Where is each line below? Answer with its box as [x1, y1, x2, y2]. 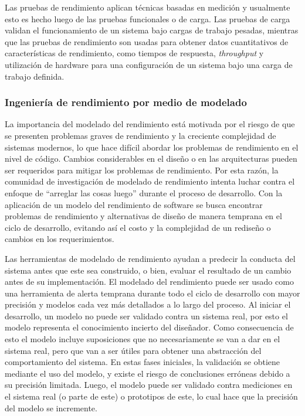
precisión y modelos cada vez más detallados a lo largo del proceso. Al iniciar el [5, 298, 291, 311]
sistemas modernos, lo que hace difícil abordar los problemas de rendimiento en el [5, 141, 299, 153]
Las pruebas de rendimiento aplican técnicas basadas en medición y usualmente [5, 1, 290, 13]
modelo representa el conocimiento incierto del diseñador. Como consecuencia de [5, 321, 294, 333]
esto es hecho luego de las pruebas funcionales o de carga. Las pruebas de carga [5, 12, 290, 25]
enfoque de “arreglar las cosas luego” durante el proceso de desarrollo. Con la [5, 186, 283, 199]
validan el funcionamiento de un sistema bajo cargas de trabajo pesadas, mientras [5, 24, 299, 36]
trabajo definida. [5, 70, 65, 82]
